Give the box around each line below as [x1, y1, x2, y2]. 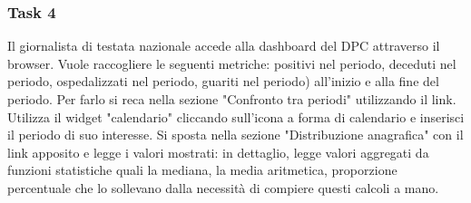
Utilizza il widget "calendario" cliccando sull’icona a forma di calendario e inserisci [7, 107, 465, 126]
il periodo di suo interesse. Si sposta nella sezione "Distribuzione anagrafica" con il [7, 125, 464, 144]
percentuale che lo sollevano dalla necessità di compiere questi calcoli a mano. [7, 178, 439, 197]
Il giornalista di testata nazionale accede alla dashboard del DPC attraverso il [7, 36, 440, 55]
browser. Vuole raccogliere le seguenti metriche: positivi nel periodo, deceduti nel [7, 53, 456, 72]
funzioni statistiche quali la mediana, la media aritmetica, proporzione [7, 160, 397, 179]
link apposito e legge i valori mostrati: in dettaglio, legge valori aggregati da [7, 142, 429, 161]
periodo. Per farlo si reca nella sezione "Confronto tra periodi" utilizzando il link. [7, 90, 456, 108]
